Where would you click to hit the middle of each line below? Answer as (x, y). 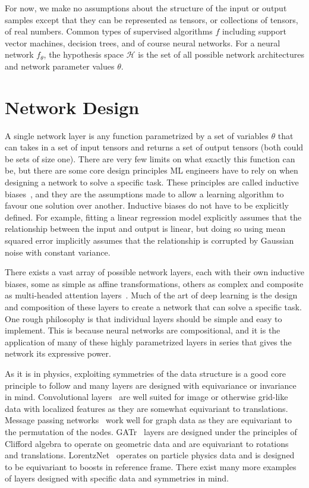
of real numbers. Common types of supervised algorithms (109, 31)
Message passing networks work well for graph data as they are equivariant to (148, 420)
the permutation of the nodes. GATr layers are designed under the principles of (151, 431)
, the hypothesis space (83, 54)
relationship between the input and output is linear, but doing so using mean (145, 229)
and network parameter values (60, 66)
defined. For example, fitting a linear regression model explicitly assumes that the (153, 217)
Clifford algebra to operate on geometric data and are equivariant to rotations (147, 443)
